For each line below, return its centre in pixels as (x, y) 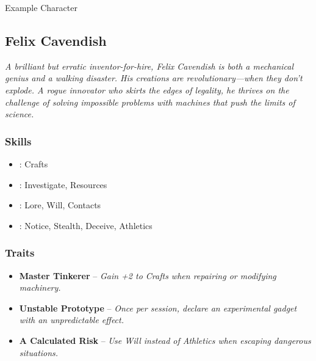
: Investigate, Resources (63, 184)
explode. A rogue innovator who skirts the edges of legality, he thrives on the (147, 89)
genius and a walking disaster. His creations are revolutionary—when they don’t (154, 78)
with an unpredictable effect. (72, 320)
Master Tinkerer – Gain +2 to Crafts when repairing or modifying (148, 275)
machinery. (40, 287)
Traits (20, 253)
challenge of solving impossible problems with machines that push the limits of (150, 102)
